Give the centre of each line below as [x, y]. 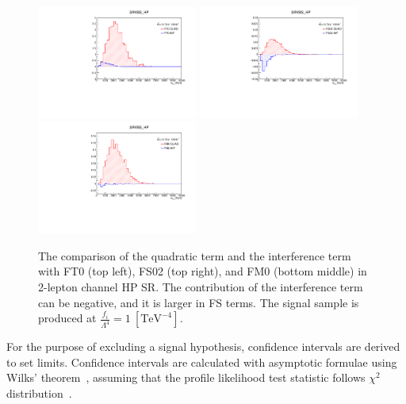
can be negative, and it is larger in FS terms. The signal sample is [199, 302]
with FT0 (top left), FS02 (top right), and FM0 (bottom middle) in [203, 271]
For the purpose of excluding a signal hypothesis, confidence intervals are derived [203, 346]
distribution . [39, 393]
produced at [67, 318]
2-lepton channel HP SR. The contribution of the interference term [201, 287]
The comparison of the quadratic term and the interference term [195, 255]
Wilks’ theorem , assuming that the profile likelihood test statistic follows [186, 377]
